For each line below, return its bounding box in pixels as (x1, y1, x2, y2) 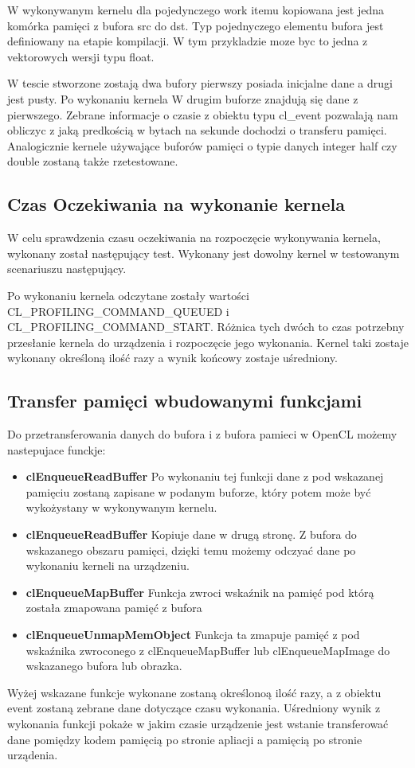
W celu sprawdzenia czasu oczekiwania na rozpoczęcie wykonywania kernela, (7, 229, 381, 246)
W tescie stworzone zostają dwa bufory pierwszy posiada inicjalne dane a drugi (7, 75, 393, 92)
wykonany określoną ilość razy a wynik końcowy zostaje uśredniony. (7, 349, 338, 366)
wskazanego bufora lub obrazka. (25, 657, 182, 674)
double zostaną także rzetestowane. (7, 153, 178, 170)
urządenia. (7, 747, 58, 763)
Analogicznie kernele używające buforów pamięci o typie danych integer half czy (7, 137, 397, 154)
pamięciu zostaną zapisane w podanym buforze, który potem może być (25, 483, 371, 500)
